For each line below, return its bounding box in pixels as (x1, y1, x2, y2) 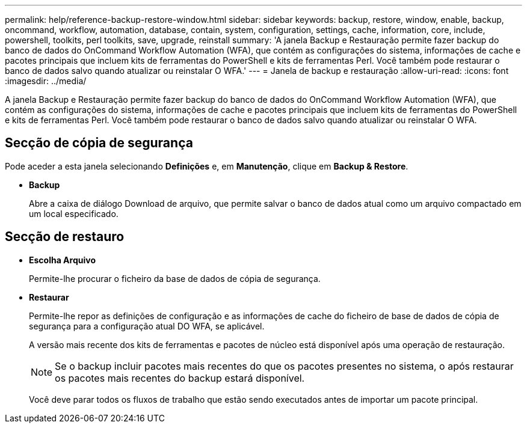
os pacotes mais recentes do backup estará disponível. (55, 371, 305, 384)
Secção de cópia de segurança (5, 135, 193, 151)
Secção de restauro (5, 229, 125, 245)
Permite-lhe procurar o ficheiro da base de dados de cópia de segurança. (29, 273, 321, 284)
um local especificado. (29, 208, 119, 219)
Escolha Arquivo (29, 254, 96, 265)
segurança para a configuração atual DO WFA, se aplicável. (29, 320, 265, 331)
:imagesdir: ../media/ (5, 76, 87, 86)
